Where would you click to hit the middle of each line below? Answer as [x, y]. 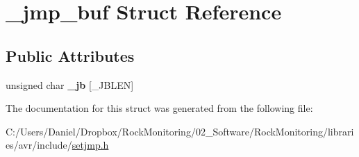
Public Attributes [70, 55]
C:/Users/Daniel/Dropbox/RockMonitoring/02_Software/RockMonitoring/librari [180, 131]
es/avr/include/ [39, 145]
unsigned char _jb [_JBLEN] [70, 84]
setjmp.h [90, 145]
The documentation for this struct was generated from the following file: [159, 108]
